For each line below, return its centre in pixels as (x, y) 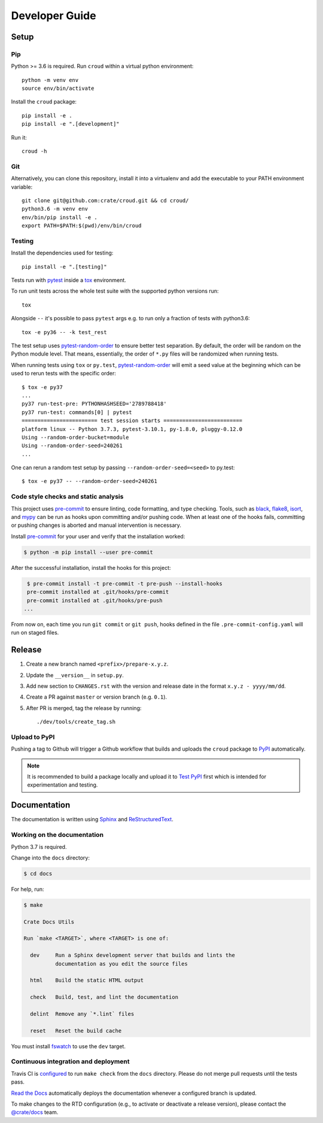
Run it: (19, 137)
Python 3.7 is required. (39, 846)
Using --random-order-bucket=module (75, 437)
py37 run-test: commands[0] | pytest (77, 412)
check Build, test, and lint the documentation (104, 997)
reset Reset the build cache (76, 1031)
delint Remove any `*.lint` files (82, 1014)
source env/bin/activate (58, 89)
